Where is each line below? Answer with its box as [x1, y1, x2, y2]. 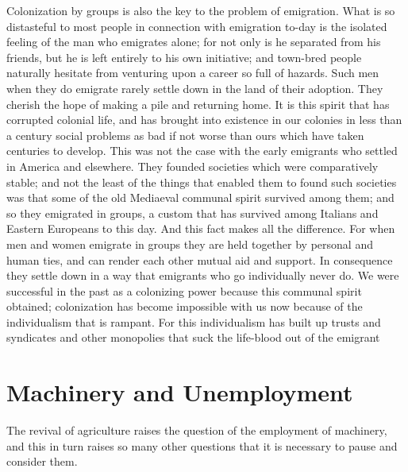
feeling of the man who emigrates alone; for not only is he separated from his [6, 33, 381, 50]
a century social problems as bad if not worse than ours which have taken [6, 126, 364, 143]
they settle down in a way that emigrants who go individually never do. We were [6, 267, 399, 284]
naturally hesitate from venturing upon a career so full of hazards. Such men [6, 64, 379, 81]
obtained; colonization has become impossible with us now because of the [6, 298, 363, 315]
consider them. [6, 453, 78, 470]
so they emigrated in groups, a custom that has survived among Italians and [6, 204, 379, 221]
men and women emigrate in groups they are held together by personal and [6, 235, 373, 252]
